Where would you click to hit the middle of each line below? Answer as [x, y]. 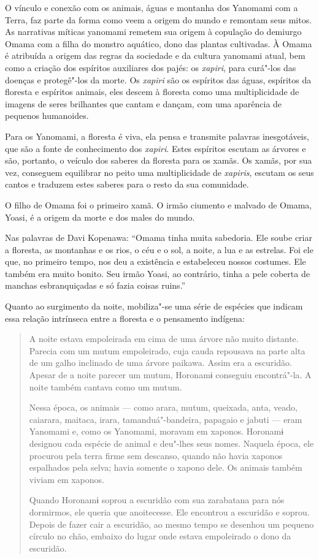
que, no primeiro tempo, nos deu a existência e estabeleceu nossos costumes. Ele [156, 261]
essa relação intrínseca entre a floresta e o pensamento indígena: [125, 318]
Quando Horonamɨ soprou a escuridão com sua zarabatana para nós [157, 500]
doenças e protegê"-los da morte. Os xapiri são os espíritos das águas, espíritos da [158, 79]
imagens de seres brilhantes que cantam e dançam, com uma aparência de [144, 103]
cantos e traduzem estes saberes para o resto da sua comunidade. [127, 184]
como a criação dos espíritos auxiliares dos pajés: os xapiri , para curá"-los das [151, 67]
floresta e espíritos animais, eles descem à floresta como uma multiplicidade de [152, 92]
